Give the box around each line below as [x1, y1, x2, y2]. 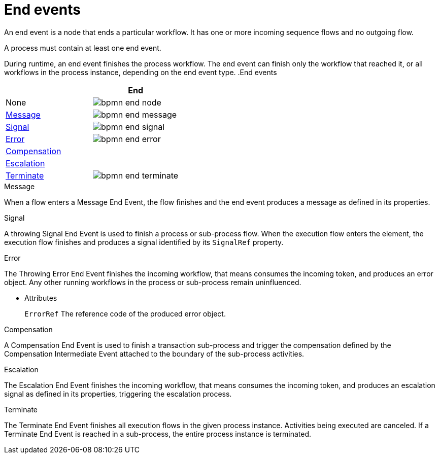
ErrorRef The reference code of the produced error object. [24, 309, 226, 318]
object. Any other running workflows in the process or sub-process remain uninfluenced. [4, 277, 301, 287]
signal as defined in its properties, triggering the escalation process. [4, 389, 232, 398]
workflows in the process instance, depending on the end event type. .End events [4, 67, 277, 77]
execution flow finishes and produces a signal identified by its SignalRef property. [4, 237, 284, 246]
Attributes [24, 293, 57, 302]
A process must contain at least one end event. [4, 43, 161, 52]
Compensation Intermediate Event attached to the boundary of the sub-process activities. [4, 349, 305, 358]
